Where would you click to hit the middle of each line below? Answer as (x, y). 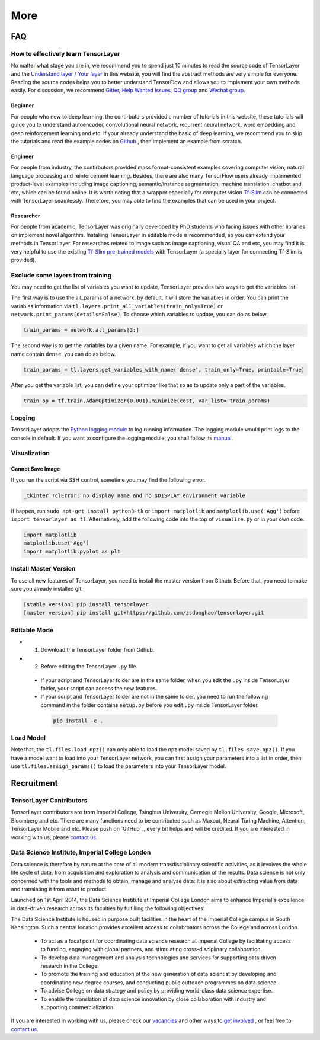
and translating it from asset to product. (59, 889)
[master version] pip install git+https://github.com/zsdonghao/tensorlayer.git (144, 613)
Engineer (22, 156)
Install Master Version (43, 569)
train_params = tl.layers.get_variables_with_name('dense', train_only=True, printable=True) (164, 369)
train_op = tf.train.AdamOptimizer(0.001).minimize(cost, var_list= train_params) (147, 401)
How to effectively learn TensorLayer (65, 53)
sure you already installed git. (47, 588)
